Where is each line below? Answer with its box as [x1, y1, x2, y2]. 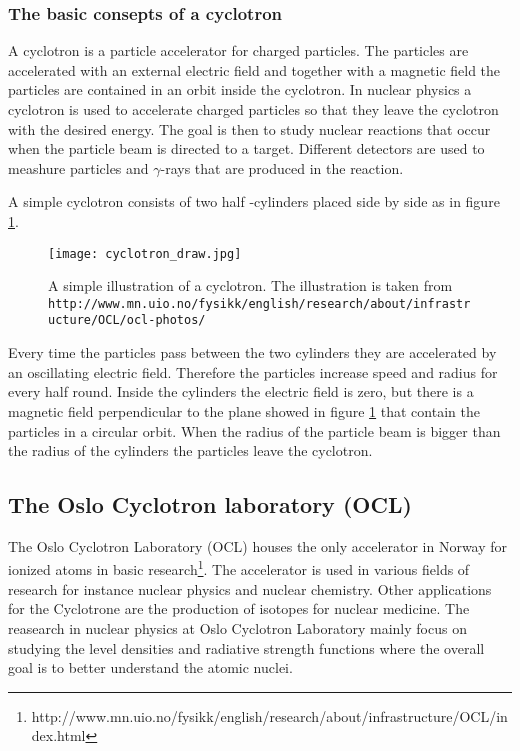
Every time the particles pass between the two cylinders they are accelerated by [8, 342, 497, 363]
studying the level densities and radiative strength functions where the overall [8, 637, 485, 658]
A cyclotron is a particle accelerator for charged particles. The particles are [8, 40, 469, 61]
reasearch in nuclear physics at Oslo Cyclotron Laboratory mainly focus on [8, 617, 467, 638]
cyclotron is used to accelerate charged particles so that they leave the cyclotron [8, 99, 499, 119]
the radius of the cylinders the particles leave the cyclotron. [8, 440, 373, 461]
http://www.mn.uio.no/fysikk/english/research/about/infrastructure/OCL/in [31, 705, 508, 726]
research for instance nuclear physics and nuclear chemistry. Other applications [8, 578, 492, 599]
